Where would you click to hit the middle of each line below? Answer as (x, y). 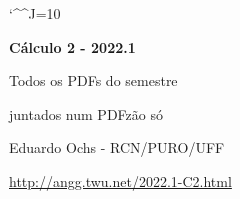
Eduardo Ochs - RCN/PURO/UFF (117, 147)
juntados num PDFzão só (86, 113)
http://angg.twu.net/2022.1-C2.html (120, 180)
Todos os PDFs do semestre (93, 80)
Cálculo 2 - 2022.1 (72, 46)
